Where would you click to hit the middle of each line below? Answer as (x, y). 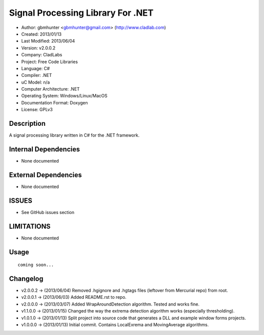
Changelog (26, 278)
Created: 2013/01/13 (42, 34)
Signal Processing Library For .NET (81, 13)
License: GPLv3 (37, 110)
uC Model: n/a (35, 82)
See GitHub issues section (48, 212)
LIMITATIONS (30, 226)
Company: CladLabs (42, 55)
